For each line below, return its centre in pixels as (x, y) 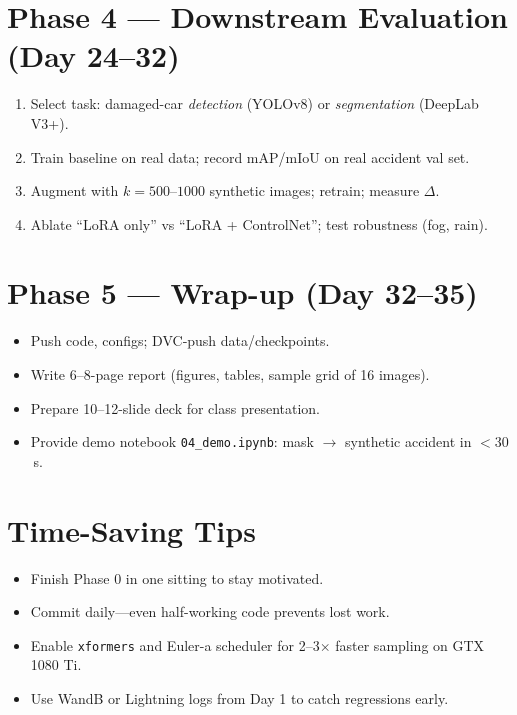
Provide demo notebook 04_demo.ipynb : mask (172, 441)
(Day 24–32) (93, 55)
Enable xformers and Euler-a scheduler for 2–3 (175, 644)
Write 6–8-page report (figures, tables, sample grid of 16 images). (230, 374)
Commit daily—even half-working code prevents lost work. (210, 611)
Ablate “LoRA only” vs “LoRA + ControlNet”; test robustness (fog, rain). (259, 223)
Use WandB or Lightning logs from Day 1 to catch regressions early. (239, 698)
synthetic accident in (408, 441)
